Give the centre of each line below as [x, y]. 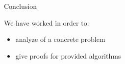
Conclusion [20, 6]
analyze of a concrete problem [60, 39]
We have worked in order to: [47, 22]
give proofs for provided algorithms [68, 55]
